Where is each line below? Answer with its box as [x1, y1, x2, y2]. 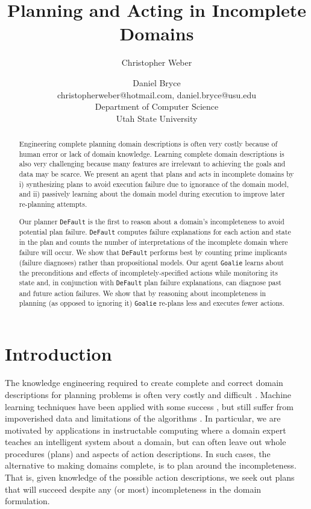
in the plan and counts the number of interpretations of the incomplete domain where [19, 236, 288, 247]
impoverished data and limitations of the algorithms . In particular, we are [5, 412, 281, 425]
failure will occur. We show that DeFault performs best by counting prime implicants [19, 247, 287, 257]
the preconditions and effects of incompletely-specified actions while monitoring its [19, 267, 278, 277]
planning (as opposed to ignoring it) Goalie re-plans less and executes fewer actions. [19, 298, 284, 308]
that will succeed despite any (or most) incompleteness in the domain [5, 482, 262, 495]
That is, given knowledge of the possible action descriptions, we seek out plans [5, 471, 295, 484]
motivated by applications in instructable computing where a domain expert [5, 423, 286, 436]
